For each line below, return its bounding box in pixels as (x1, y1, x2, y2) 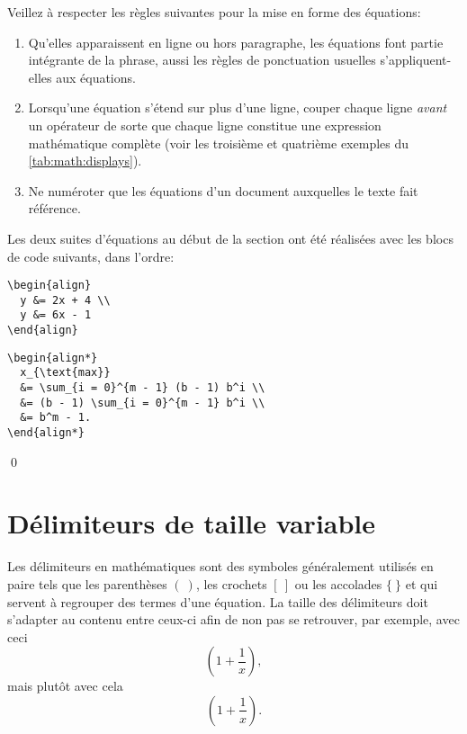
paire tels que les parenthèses (7, 575, 167, 593)
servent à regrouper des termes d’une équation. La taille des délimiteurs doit (7, 592, 428, 611)
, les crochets (195, 575, 267, 593)
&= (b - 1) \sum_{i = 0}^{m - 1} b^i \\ (20, 396, 265, 409)
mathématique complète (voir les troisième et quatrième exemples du (28, 133, 409, 152)
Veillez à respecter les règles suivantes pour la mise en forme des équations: (7, 3, 421, 21)
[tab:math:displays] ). (28, 151, 142, 170)
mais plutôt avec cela (7, 676, 123, 695)
